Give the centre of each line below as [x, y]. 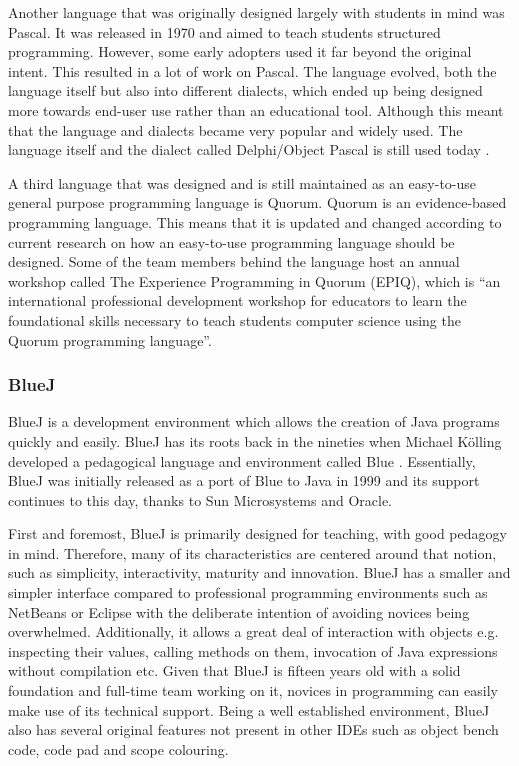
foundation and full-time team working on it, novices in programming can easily [253, 690]
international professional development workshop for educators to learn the [237, 300]
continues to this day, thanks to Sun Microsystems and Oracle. [200, 499]
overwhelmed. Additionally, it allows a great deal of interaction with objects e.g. [253, 631]
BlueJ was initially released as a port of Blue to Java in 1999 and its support [244, 480]
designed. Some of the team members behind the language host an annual [234, 261]
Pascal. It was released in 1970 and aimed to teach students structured [224, 31]
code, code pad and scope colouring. [118, 748]
